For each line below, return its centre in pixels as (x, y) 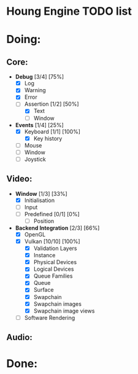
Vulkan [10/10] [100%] (52, 241)
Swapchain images (57, 304)
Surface (44, 290)
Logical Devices (54, 269)
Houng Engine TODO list (69, 11)
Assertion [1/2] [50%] (52, 104)
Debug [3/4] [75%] (40, 77)
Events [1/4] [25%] (40, 125)
